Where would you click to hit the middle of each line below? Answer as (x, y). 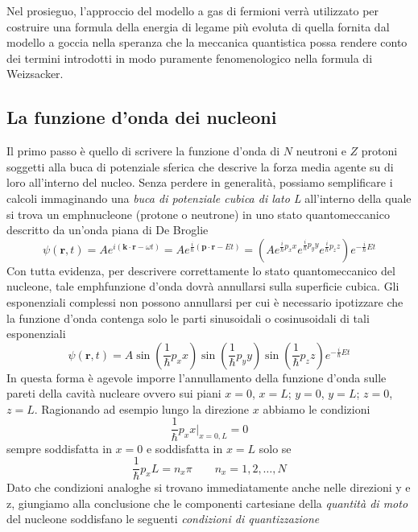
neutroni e (321, 151)
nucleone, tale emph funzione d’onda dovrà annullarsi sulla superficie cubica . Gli (203, 286)
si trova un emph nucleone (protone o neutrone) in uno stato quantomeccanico (198, 214)
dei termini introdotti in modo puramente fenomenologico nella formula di (190, 58)
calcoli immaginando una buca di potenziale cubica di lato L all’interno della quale (209, 198)
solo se (275, 448)
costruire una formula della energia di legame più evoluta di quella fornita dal (198, 26)
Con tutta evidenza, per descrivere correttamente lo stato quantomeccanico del (201, 270)
